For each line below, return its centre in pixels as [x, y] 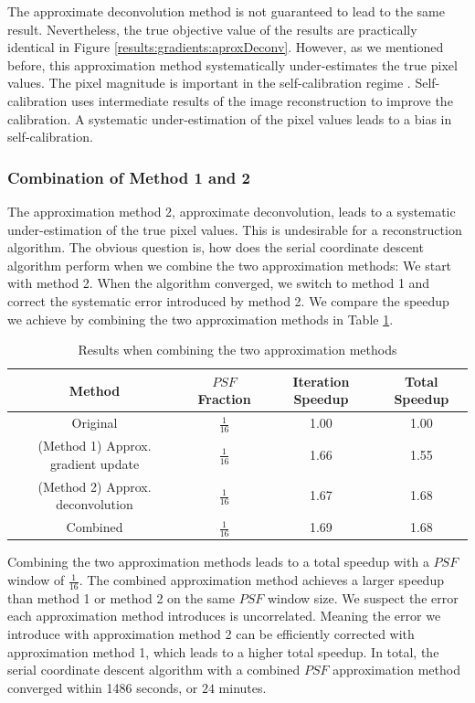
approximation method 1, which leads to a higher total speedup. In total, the [223, 651]
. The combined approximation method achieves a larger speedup [261, 580]
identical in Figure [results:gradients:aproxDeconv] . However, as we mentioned [226, 47]
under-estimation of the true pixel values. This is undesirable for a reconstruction [235, 229]
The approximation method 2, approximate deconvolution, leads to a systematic [232, 211]
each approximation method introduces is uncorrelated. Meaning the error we [224, 616]
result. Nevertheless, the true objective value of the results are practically [212, 29]
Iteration [321, 381]
